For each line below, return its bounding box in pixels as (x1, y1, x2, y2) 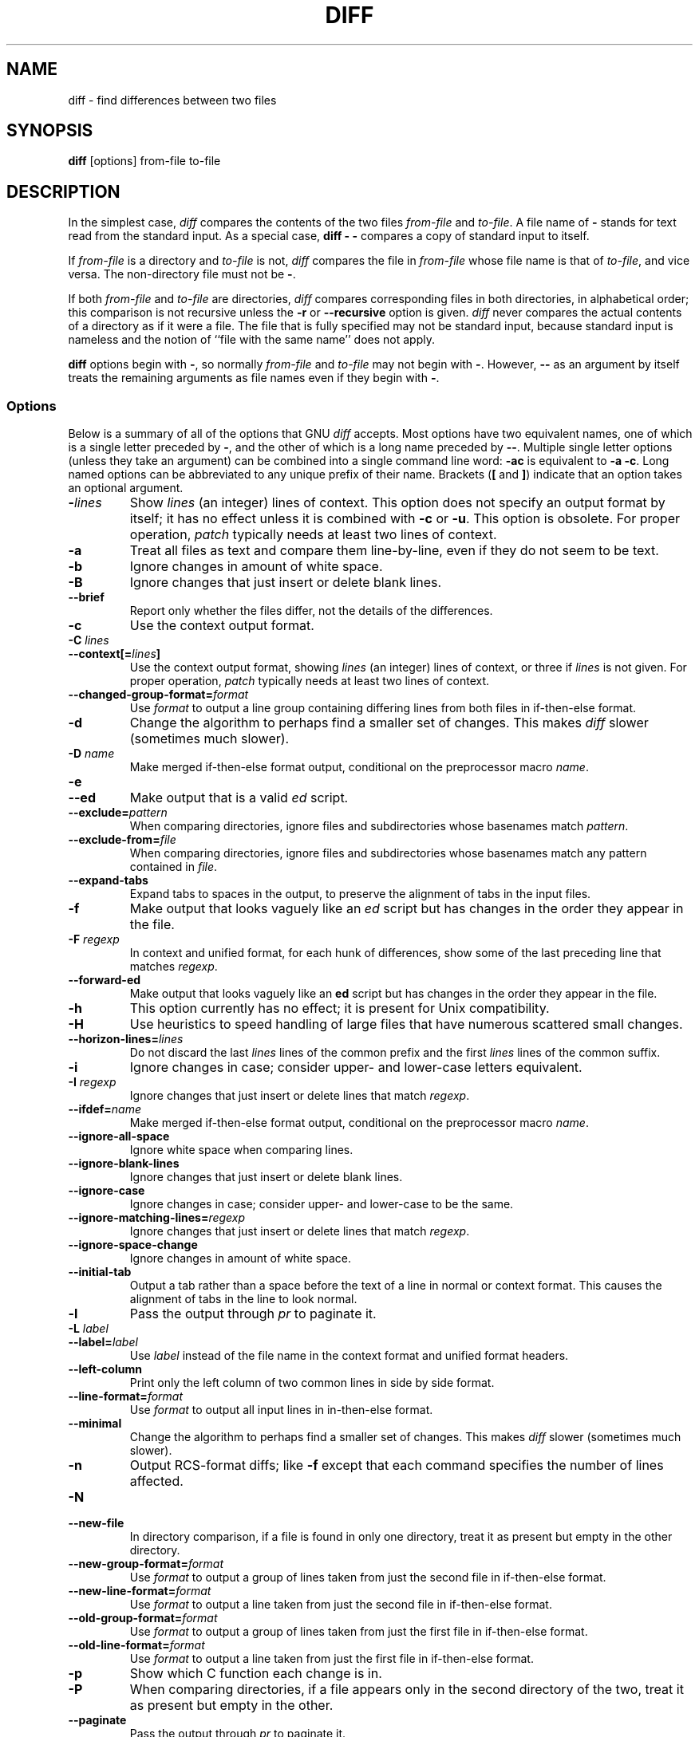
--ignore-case (68, 1184, 145, 1198)
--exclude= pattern (68, 805, 168, 820)
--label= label (68, 1335, 138, 1349)
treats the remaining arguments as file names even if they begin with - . (68, 371, 440, 385)
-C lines (68, 633, 109, 648)
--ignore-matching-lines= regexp (68, 1211, 246, 1225)
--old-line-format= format (68, 1638, 205, 1652)
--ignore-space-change (68, 1238, 198, 1252)
